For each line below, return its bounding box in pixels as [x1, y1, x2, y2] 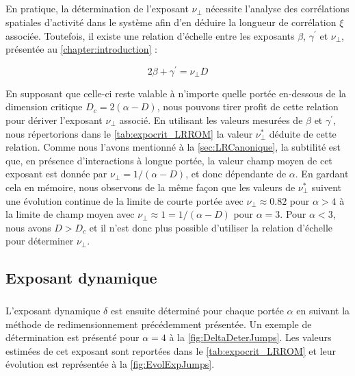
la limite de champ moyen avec [5, 207, 135, 221]
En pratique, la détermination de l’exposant [5, 1, 189, 16]
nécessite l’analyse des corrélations [205, 1, 350, 16]
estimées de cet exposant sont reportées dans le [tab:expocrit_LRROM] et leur [5, 343, 337, 358]
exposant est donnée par [5, 166, 107, 181]
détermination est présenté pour [5, 330, 140, 344]
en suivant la [296, 303, 350, 318]
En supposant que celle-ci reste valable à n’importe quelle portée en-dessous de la [5, 86, 347, 100]
